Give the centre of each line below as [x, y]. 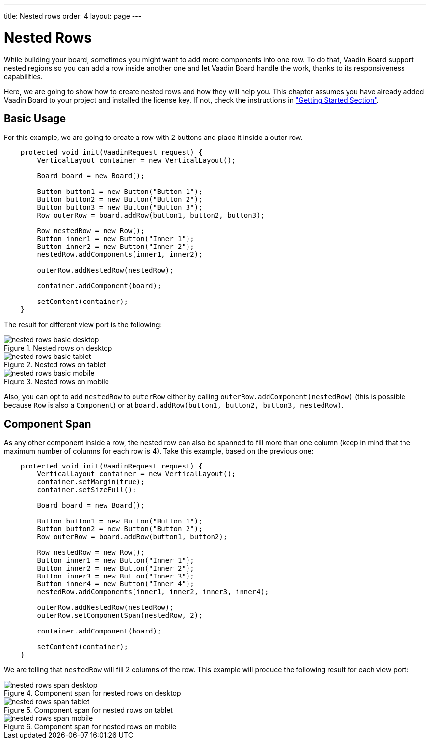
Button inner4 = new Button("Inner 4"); [116, 584]
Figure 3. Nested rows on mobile [56, 382]
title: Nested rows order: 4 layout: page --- [73, 16]
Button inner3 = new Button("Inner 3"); [116, 576]
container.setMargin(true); [91, 482]
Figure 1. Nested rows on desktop [58, 348]
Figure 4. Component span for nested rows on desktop [93, 693]
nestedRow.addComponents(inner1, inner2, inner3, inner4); [153, 592]
